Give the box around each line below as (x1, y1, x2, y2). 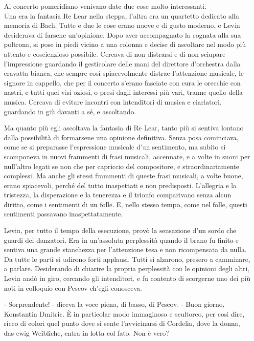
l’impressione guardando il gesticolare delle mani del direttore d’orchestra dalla (4, 58, 241, 68)
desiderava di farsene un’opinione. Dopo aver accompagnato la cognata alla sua (4, 29, 241, 40)
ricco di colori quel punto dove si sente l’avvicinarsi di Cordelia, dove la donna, (4, 318, 240, 328)
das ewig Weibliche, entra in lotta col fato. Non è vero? (4, 328, 169, 338)
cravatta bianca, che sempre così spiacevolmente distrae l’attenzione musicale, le (4, 68, 244, 78)
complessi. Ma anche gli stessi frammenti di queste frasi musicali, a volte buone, (4, 170, 243, 181)
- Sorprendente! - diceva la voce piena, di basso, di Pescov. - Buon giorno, (4, 299, 225, 309)
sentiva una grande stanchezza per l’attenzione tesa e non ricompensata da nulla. (4, 244, 247, 255)
